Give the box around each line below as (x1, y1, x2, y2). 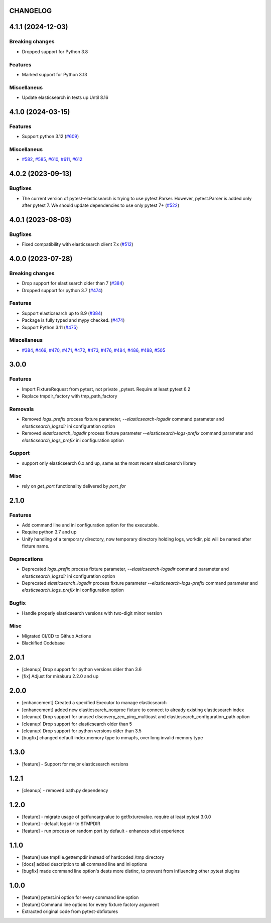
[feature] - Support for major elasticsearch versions (22, 761, 129, 767)
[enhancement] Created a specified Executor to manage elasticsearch (22, 700, 167, 706)
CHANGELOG (9, 7, 52, 15)
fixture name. (22, 543, 50, 549)
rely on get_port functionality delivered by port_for (22, 483, 126, 489)
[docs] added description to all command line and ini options (22, 861, 148, 867)
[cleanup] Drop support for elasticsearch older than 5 (22, 721, 132, 727)
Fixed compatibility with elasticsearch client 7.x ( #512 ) (22, 241, 133, 247)
